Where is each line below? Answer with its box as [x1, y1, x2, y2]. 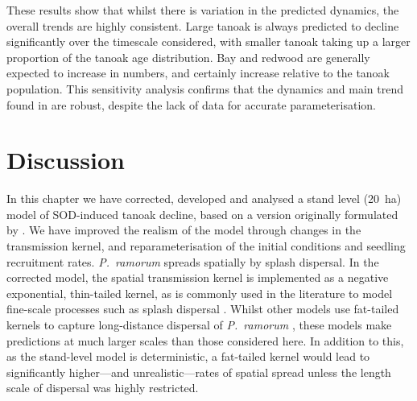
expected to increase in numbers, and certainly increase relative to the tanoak [6, 64, 390, 81]
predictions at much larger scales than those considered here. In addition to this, [6, 332, 404, 349]
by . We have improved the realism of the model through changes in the [6, 221, 361, 238]
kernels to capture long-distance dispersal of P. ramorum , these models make [6, 316, 392, 333]
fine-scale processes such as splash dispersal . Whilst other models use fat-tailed [6, 300, 399, 317]
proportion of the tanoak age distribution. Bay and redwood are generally [6, 48, 370, 65]
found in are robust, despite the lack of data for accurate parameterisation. [6, 96, 376, 113]
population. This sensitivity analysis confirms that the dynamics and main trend [6, 80, 403, 97]
